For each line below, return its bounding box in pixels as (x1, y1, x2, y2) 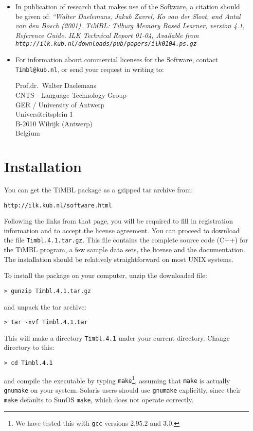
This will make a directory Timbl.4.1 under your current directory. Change (4, 332, 230, 343)
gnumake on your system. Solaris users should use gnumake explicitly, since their (4, 385, 241, 395)
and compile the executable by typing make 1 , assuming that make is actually (4, 374, 230, 385)
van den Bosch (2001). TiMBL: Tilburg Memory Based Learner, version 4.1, (15, 20, 245, 31)
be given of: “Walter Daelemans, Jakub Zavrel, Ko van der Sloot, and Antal (15, 11, 241, 21)
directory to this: (4, 342, 54, 352)
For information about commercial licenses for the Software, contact (15, 54, 218, 65)
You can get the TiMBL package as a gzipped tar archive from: (4, 185, 193, 195)
